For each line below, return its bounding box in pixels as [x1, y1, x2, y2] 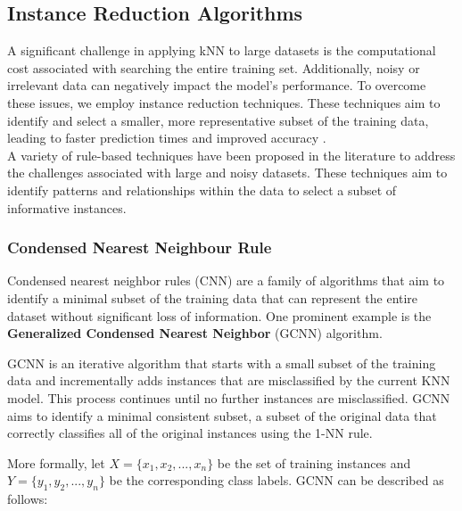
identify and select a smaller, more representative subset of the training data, [7, 111, 429, 129]
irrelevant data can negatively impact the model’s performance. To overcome [7, 76, 426, 95]
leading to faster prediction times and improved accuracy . [7, 128, 326, 147]
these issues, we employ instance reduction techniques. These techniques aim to [7, 93, 441, 111]
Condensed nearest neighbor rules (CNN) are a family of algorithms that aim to [7, 271, 445, 290]
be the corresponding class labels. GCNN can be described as [109, 471, 444, 490]
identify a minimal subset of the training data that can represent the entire [7, 288, 418, 307]
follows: [7, 490, 48, 508]
